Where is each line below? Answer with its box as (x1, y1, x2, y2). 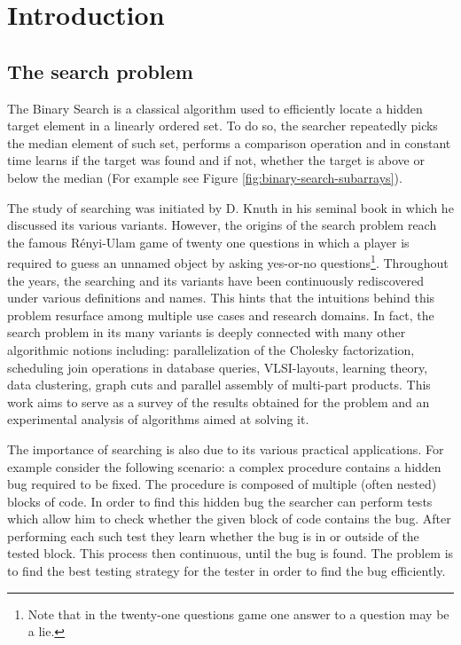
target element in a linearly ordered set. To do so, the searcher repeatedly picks (7, 116, 438, 135)
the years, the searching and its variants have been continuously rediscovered (7, 271, 425, 289)
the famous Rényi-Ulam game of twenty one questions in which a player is (7, 232, 410, 251)
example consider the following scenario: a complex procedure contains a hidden (7, 457, 441, 476)
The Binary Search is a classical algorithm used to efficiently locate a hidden (7, 98, 423, 117)
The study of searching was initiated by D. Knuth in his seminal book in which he (7, 198, 454, 216)
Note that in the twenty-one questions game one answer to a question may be (27, 604, 449, 623)
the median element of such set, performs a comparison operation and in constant (7, 133, 451, 152)
